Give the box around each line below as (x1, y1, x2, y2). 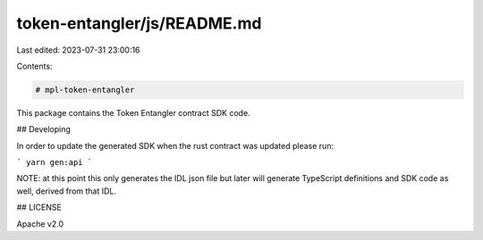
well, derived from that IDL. (16, 186, 116, 196)
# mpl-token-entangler (35, 85, 135, 95)
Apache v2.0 (16, 219, 64, 229)
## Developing (16, 124, 72, 135)
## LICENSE (16, 202, 62, 213)
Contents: (16, 61, 53, 71)
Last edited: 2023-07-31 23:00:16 (16, 45, 140, 55)
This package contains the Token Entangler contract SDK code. (16, 107, 250, 118)
